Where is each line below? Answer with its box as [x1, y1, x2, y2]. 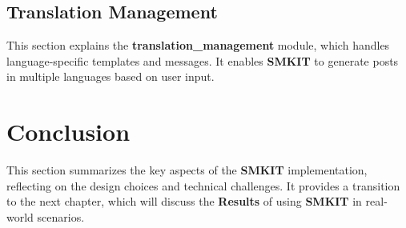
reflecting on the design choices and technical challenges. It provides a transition [6, 177, 400, 194]
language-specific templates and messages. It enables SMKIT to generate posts [6, 52, 399, 69]
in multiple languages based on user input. [6, 68, 215, 85]
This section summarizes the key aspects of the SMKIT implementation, [6, 162, 368, 178]
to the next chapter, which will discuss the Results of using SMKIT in [6, 193, 362, 210]
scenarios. [37, 208, 85, 225]
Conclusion [6, 115, 131, 148]
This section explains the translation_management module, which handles [6, 37, 390, 54]
